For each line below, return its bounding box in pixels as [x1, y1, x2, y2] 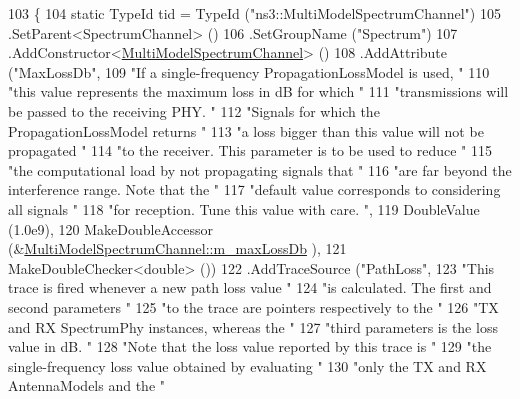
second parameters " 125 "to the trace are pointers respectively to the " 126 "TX [8, 296, 499, 317]
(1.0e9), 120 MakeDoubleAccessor [8, 218, 213, 239]
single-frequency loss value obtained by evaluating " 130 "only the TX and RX [8, 355, 487, 376]
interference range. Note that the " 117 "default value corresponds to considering [8, 179, 501, 200]
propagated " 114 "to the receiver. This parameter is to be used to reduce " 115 [8, 140, 492, 161]
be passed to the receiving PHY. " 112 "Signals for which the [8, 100, 380, 121]
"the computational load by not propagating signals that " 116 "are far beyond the [8, 159, 512, 180]
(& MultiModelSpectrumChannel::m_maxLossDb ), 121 [8, 238, 347, 259]
